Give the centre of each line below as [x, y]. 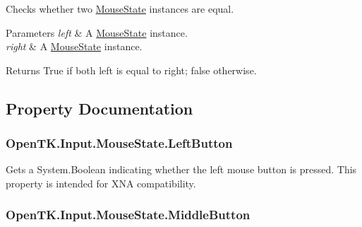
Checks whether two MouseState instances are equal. [120, 8]
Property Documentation [99, 108]
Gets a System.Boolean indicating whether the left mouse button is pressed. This [181, 169]
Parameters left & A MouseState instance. [97, 32]
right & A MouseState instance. [74, 46]
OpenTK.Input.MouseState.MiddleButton [128, 215]
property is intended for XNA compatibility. [101, 183]
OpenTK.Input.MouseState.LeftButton [119, 143]
